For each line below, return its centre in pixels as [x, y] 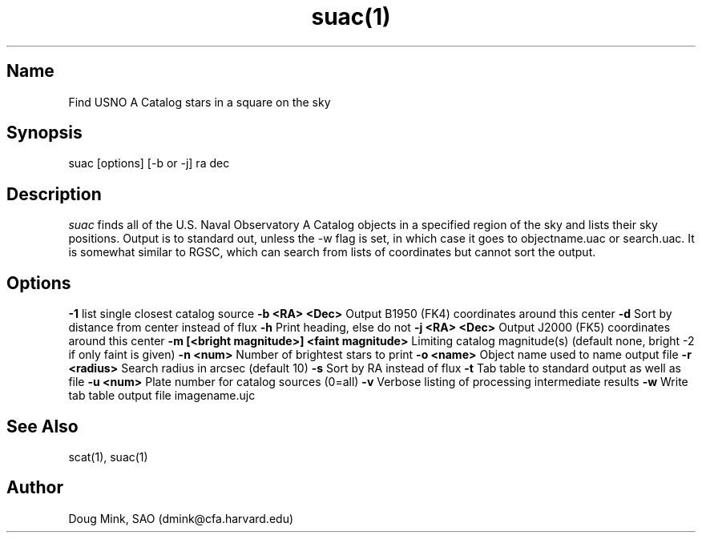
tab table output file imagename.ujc [162, 396]
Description [54, 194]
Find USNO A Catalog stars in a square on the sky [200, 102]
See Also [42, 426]
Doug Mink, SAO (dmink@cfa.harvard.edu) [181, 518]
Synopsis [44, 133]
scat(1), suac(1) [108, 457]
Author [35, 488]
